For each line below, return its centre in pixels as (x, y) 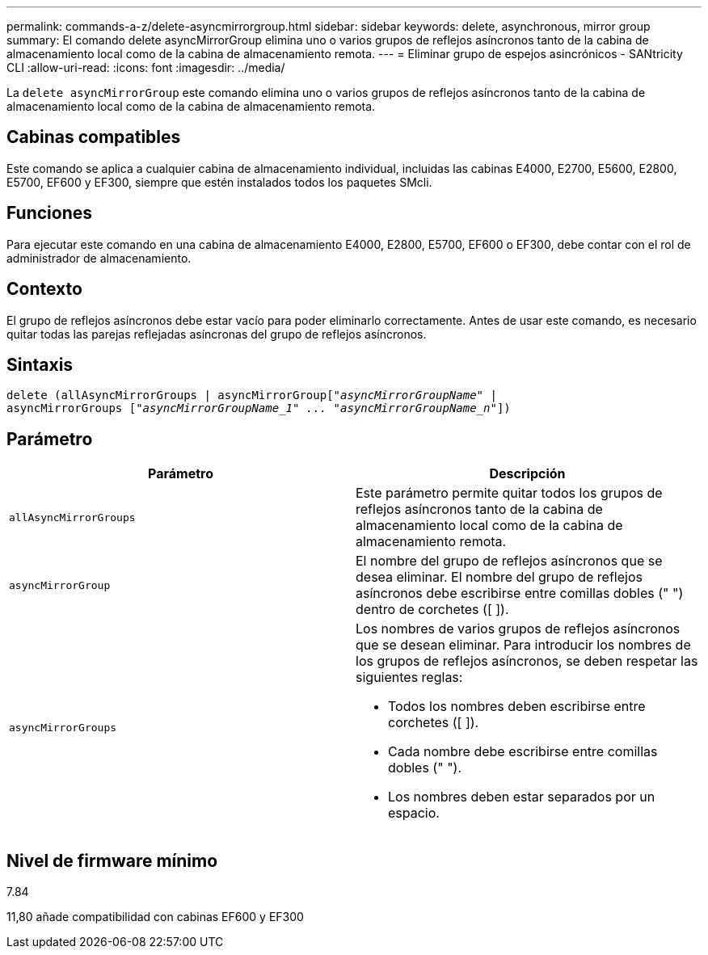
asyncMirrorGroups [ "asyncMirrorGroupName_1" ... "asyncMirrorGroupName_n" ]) (259, 408)
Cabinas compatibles (94, 137)
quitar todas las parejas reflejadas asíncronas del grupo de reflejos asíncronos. (217, 334)
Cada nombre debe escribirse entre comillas (523, 752)
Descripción (527, 474)
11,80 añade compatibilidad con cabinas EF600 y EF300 (155, 917)
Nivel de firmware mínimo (112, 860)
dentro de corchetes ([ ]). (432, 610)
